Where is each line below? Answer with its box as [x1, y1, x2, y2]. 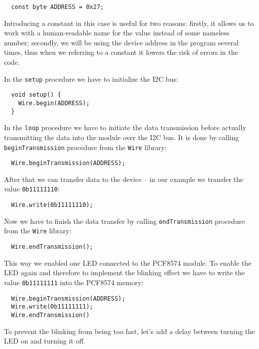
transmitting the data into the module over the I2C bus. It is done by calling [4, 132, 239, 142]
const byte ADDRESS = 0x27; [11, 3, 104, 10]
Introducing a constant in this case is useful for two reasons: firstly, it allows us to [4, 17, 254, 28]
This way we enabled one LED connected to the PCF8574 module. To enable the [4, 257, 252, 268]
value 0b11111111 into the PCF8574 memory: [4, 277, 143, 287]
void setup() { [11, 91, 61, 99]
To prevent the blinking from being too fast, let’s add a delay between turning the [4, 326, 255, 336]
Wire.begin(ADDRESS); [18, 99, 90, 107]
